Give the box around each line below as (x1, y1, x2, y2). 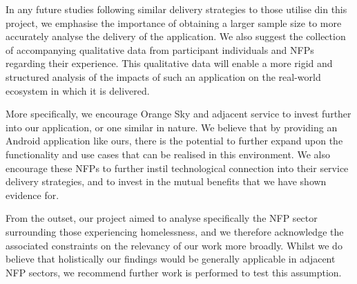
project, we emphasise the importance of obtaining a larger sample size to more (6, 15, 342, 30)
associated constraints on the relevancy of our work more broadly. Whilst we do (6, 238, 342, 252)
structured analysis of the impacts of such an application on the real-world (6, 69, 321, 84)
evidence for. (6, 187, 59, 202)
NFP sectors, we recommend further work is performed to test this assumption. (6, 265, 342, 279)
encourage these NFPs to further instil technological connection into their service (6, 160, 349, 175)
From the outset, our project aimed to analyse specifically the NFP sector (6, 211, 318, 225)
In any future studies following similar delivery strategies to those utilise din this (6, 2, 347, 16)
